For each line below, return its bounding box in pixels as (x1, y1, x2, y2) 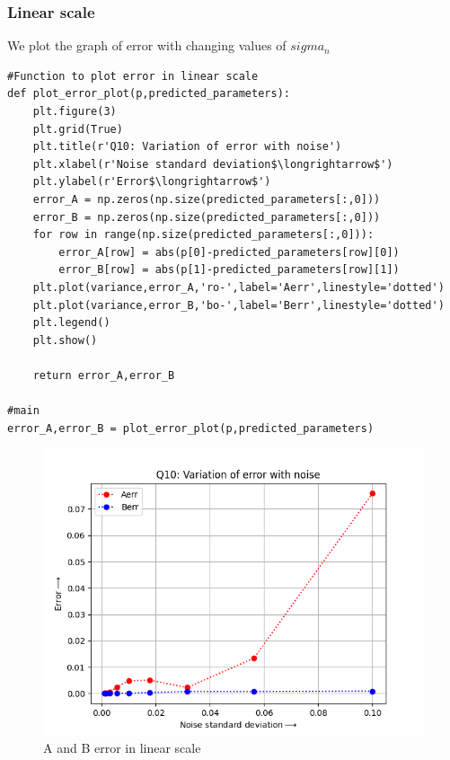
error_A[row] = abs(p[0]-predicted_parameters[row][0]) (58, 245, 400, 259)
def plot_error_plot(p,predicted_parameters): (7, 87, 290, 101)
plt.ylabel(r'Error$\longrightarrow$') (32, 175, 271, 189)
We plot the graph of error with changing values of (7, 36, 287, 55)
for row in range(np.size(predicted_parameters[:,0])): (32, 228, 375, 242)
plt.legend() (32, 316, 110, 330)
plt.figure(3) (32, 105, 117, 118)
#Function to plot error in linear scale (7, 69, 259, 83)
